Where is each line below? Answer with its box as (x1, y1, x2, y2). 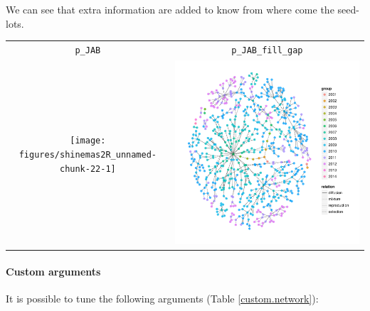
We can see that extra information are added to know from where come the (6, 2, 334, 16)
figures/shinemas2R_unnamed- (18, 149, 157, 160)
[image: (70, 136, 106, 146)
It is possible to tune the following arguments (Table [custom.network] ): (6, 291, 319, 306)
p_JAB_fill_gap (231, 45, 303, 55)
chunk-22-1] (59, 163, 116, 174)
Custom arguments (6, 263, 101, 278)
